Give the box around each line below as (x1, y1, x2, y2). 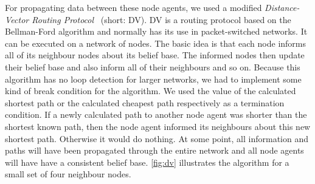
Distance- (265, 1, 300, 13)
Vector (5, 13, 29, 26)
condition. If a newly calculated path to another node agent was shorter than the (5, 108, 307, 121)
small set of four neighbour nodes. (5, 168, 131, 180)
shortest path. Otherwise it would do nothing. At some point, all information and (5, 132, 309, 145)
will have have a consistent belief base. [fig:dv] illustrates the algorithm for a (5, 155, 289, 168)
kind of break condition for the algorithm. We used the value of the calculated (5, 84, 296, 97)
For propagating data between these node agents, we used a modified (5, 1, 262, 13)
